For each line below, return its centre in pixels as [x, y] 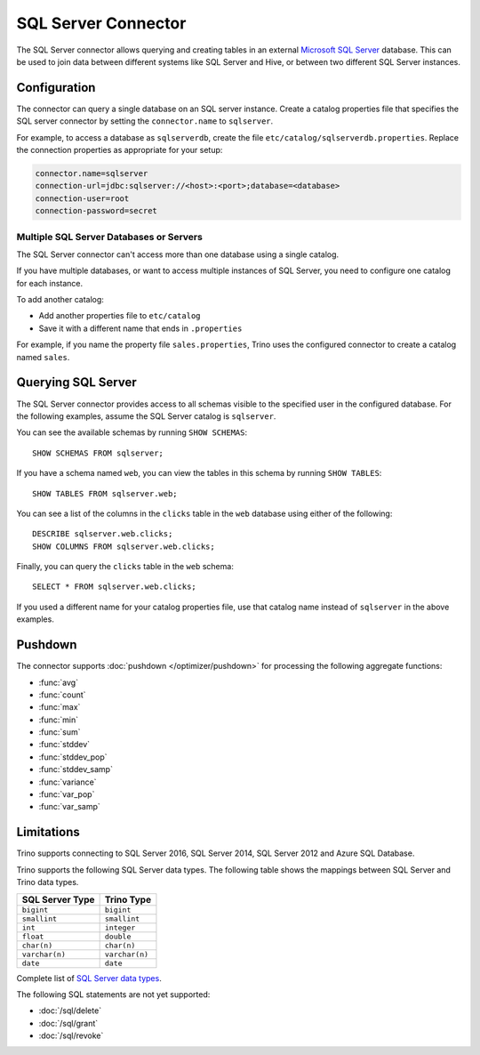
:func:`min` [59, 720]
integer [120, 927]
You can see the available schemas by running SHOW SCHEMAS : [132, 432]
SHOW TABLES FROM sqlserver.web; [105, 493]
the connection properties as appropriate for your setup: [120, 150]
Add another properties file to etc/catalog [120, 316]
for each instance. [50, 283]
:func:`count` [62, 695]
